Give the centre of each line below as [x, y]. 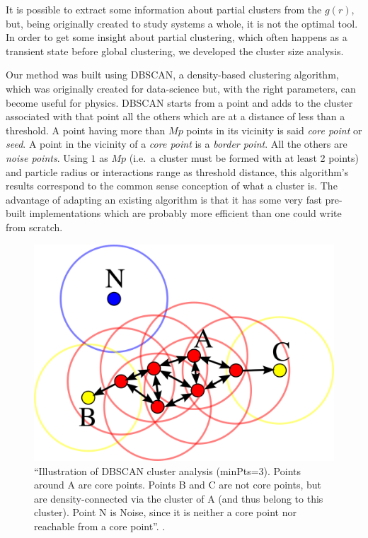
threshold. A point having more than [86, 130]
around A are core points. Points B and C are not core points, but [178, 485]
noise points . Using [47, 157]
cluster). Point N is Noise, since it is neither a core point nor [165, 512]
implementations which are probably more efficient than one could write [185, 213]
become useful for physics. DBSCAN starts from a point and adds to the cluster [179, 102]
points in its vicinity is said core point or [274, 130]
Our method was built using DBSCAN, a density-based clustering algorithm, [172, 75]
